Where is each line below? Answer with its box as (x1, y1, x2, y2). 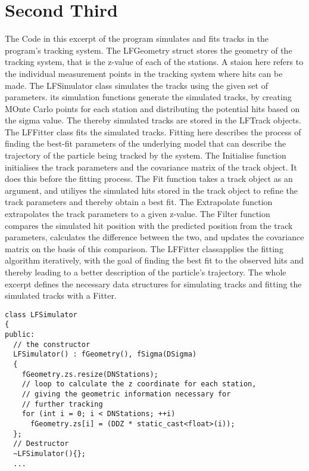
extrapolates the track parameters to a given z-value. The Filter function (5, 207, 270, 220)
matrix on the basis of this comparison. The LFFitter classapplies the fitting (5, 242, 283, 255)
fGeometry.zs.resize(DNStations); (21, 370, 158, 379)
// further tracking (21, 399, 103, 408)
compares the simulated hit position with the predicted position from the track (5, 219, 293, 231)
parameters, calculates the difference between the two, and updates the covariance (5, 231, 304, 243)
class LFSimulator (5, 310, 77, 319)
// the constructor (13, 340, 90, 349)
